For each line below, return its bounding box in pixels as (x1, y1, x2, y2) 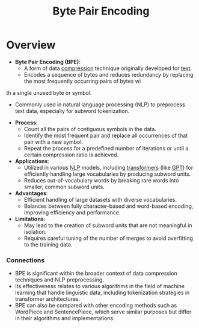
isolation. (23, 228, 47, 235)
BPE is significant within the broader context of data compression (14, 270, 177, 277)
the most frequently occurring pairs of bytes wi (23, 77, 141, 85)
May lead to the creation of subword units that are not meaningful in (23, 222, 192, 229)
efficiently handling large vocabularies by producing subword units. (23, 170, 191, 178)
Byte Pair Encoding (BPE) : (14, 58, 81, 65)
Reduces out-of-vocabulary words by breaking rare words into (23, 176, 179, 184)
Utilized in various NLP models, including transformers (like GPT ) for (23, 164, 194, 171)
